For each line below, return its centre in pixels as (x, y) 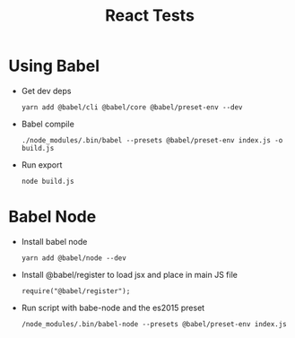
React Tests (150, 16)
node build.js (48, 181)
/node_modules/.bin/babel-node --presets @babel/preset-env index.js (154, 324)
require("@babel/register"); (76, 291)
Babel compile (48, 124)
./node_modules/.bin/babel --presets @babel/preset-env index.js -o (152, 140)
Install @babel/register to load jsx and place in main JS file (130, 274)
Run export (42, 165)
